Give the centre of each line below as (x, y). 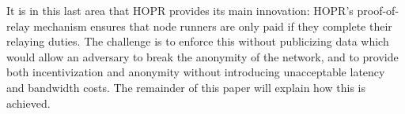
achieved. (28, 103)
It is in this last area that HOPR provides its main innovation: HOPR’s (180, 10)
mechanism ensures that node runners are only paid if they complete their (213, 26)
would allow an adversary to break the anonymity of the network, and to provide (202, 56)
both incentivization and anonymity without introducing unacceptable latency (196, 72)
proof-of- (378, 10)
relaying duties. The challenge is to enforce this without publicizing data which (198, 41)
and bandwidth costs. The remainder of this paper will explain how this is (186, 87)
